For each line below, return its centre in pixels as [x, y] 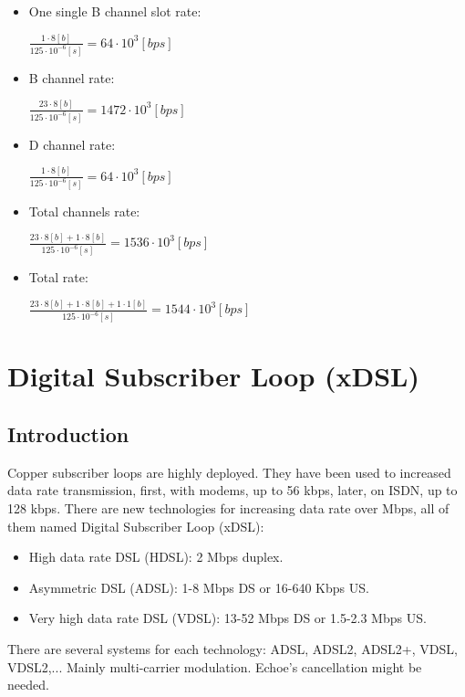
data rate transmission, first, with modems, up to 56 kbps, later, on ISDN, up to [232, 490]
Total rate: [58, 277]
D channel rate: [72, 144]
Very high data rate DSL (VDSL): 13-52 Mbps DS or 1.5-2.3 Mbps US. [227, 618]
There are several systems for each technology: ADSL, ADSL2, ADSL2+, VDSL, [232, 648]
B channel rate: [72, 77]
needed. [28, 685]
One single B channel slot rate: [115, 11]
